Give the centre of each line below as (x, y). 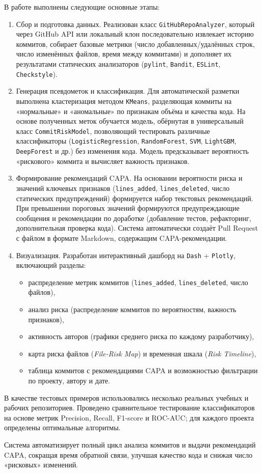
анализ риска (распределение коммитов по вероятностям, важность (132, 309)
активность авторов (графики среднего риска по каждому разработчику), (141, 336)
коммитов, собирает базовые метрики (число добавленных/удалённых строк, (135, 44)
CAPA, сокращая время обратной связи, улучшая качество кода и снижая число (128, 454)
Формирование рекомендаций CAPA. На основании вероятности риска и (129, 178)
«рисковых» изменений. (41, 465)
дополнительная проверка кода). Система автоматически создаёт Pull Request (137, 228)
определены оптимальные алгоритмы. (62, 427)
